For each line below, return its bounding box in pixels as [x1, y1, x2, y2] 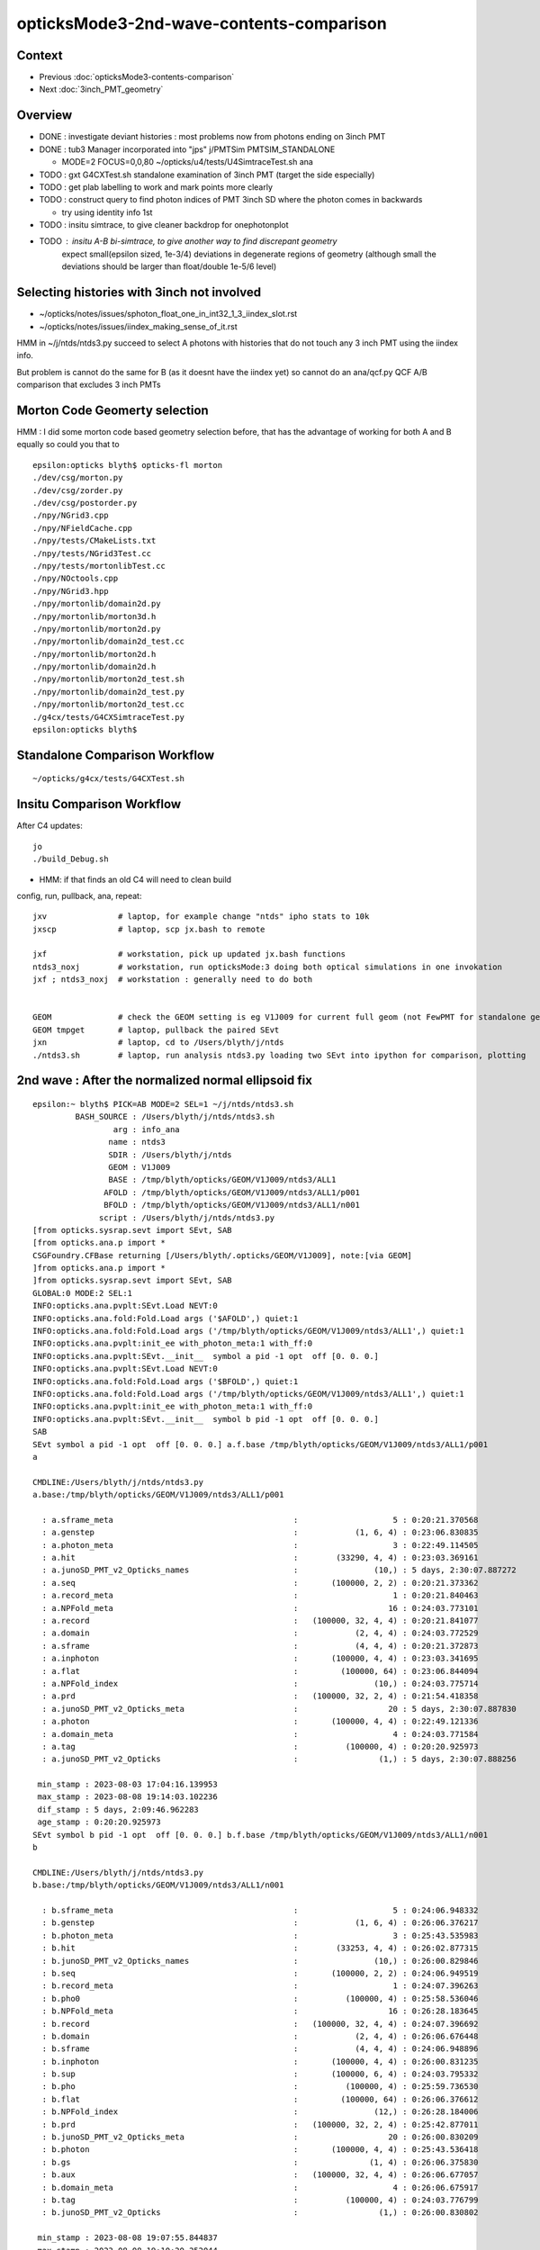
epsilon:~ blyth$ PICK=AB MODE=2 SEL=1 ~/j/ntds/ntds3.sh [32, 1099, 294, 1109]
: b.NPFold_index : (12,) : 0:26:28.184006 [41, 2107, 479, 2117]
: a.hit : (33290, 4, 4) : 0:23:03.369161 [41, 1552, 479, 1563]
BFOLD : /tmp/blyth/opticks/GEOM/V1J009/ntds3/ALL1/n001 [103, 1200, 360, 1210]
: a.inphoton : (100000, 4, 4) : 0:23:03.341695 [41, 1653, 479, 1664]
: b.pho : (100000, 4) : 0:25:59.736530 [41, 2082, 479, 2092]
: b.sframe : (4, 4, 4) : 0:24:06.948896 [41, 2044, 479, 2054]
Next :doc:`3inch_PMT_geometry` [39, 84, 164, 94]
